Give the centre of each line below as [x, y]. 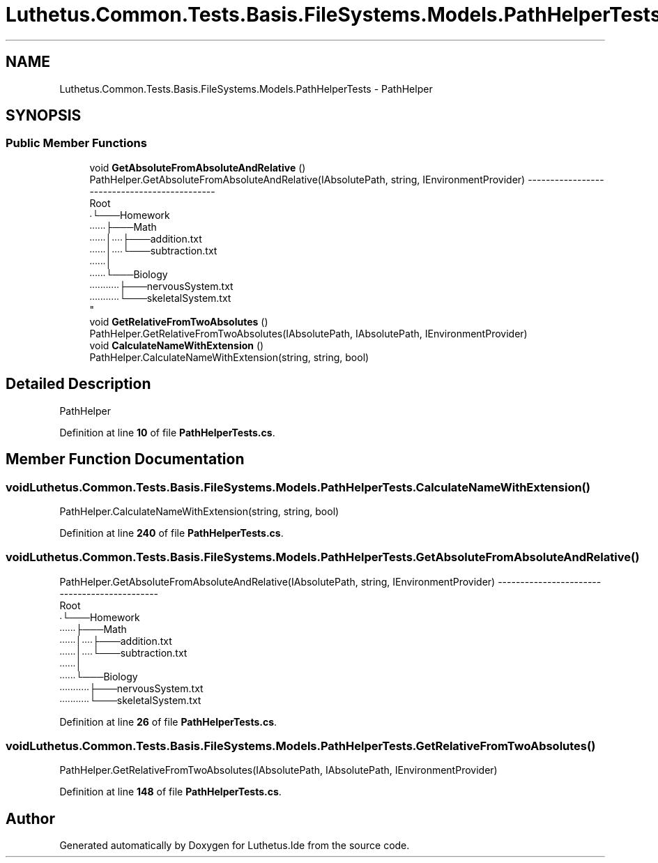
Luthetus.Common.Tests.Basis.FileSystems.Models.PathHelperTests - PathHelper [246, 89]
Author [30, 818]
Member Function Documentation [125, 459]
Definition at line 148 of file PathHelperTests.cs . [170, 792]
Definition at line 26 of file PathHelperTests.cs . [168, 721]
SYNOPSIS [44, 116]
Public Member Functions [76, 143]
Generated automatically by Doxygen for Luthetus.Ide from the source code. [235, 846]
